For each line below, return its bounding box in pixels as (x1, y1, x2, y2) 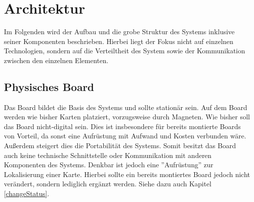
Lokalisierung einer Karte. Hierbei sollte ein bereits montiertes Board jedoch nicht (4, 169, 251, 179)
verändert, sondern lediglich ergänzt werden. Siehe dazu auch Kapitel (4, 179, 211, 189)
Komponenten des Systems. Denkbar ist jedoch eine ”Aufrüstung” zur (4, 159, 213, 170)
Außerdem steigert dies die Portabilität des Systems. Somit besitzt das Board (4, 140, 236, 151)
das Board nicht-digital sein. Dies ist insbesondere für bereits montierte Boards (4, 121, 241, 131)
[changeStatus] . (4, 188, 49, 199)
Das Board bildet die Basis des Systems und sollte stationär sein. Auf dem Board (4, 102, 247, 112)
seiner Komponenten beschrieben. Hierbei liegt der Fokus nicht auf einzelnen (4, 36, 233, 46)
